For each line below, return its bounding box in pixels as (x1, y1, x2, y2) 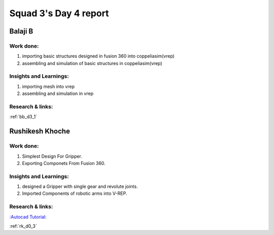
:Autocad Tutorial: (9, 214, 47, 220)
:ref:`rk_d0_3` (9, 223, 38, 229)
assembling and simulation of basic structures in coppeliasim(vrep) (22, 60, 162, 66)
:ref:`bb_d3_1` (9, 114, 38, 120)
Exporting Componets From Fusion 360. (22, 160, 106, 166)
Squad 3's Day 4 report (9, 8, 109, 19)
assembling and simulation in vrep (22, 90, 94, 96)
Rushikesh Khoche (9, 127, 71, 136)
